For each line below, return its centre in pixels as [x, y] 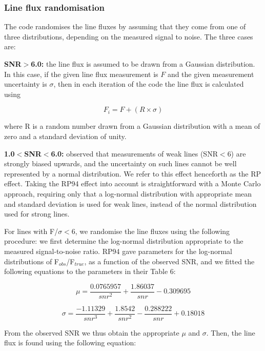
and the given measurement [211, 74]
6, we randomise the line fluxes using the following [151, 231]
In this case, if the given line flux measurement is [81, 74]
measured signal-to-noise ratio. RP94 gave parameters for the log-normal [118, 251]
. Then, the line [231, 332]
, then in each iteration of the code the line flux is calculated [149, 84]
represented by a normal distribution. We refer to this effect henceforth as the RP [133, 173]
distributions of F [32, 261]
